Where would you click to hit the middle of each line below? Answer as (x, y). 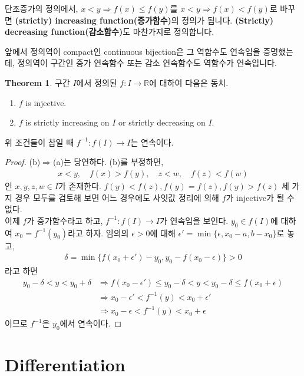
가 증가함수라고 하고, (65, 220)
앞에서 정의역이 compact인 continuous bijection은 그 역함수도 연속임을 (133, 51)
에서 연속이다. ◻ (91, 323)
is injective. (46, 102)
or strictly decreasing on (162, 122)
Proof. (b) (23, 162)
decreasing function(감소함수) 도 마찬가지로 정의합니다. (110, 32)
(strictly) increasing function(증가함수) (93, 20)
